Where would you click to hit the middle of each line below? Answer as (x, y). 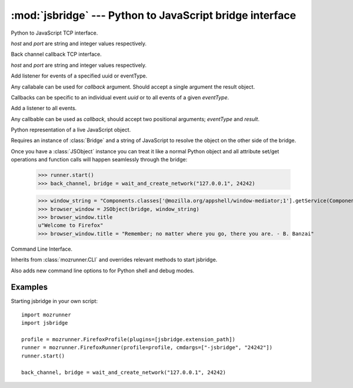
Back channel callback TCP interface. (56, 54)
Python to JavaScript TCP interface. (54, 33)
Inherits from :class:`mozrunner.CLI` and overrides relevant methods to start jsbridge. (114, 260)
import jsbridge (45, 323)
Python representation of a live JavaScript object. (71, 130)
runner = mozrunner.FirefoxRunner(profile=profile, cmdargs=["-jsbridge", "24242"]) (147, 347)
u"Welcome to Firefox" (71, 225)
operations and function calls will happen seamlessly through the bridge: (99, 160)
